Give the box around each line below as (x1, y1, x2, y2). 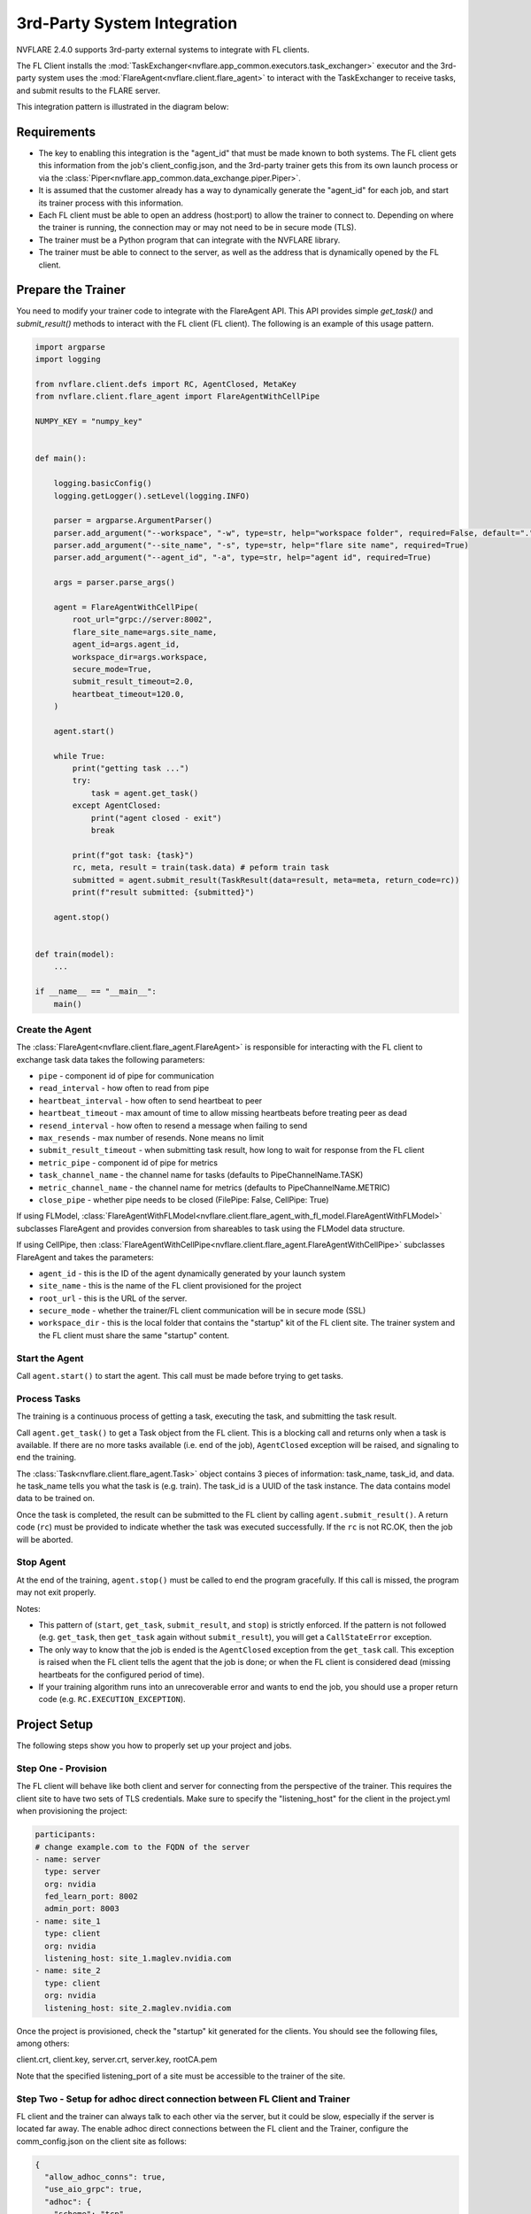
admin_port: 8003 (44, 1904, 119, 1914)
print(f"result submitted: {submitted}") (72, 887, 255, 897)
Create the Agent (16, 1023, 92, 1035)
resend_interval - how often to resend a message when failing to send (38, 1120, 308, 1131)
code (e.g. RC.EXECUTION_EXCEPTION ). (38, 1694, 186, 1705)
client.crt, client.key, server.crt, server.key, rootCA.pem (16, 2055, 218, 2065)
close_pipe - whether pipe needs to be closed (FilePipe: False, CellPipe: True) (38, 1194, 329, 1204)
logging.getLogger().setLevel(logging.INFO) (53, 491, 250, 500)
